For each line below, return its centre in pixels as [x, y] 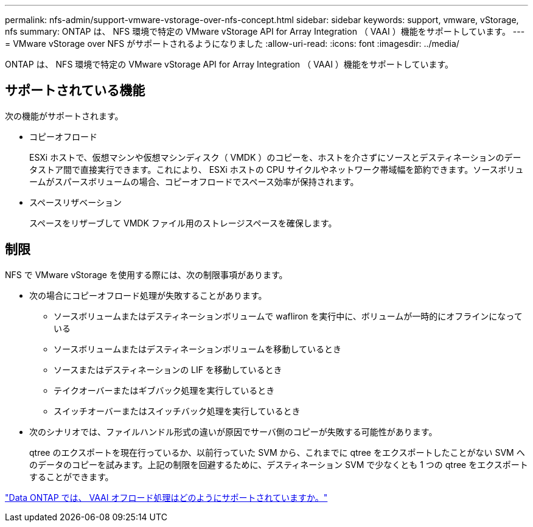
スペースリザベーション [76, 202]
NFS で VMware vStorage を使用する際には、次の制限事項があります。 [146, 274]
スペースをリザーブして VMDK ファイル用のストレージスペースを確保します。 [183, 223]
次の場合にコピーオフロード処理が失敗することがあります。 [148, 295]
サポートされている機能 [75, 91]
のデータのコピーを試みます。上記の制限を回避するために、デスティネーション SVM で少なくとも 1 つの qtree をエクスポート [279, 464]
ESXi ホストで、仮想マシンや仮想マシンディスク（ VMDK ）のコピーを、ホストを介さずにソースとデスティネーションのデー [275, 157]
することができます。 [71, 476]
